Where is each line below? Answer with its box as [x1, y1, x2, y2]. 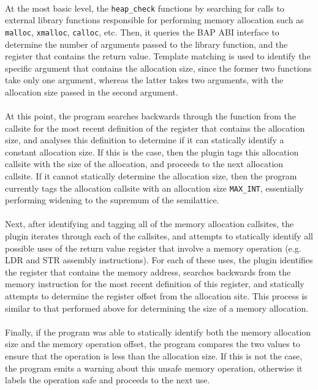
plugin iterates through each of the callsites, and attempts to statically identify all [5, 230, 313, 242]
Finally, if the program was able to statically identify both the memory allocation [5, 325, 311, 338]
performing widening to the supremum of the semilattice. [5, 193, 219, 206]
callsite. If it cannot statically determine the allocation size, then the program [5, 170, 297, 182]
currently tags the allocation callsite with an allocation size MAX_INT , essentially [5, 181, 304, 194]
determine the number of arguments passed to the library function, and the [5, 37, 288, 50]
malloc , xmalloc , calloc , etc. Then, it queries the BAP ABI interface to [5, 25, 279, 38]
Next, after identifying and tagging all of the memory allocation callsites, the [5, 217, 294, 230]
